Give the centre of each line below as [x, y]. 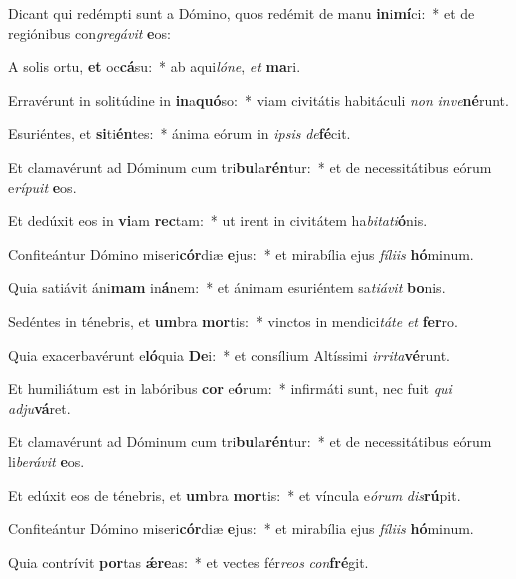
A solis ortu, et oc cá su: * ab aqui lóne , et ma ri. [154, 66]
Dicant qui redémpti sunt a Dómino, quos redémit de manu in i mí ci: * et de [241, 13]
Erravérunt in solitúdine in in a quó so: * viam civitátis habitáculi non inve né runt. [258, 99]
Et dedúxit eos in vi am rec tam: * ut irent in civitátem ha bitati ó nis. [218, 220]
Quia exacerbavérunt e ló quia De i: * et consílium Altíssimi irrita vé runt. [229, 354]
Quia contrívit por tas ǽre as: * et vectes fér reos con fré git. [188, 561]
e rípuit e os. [42, 186]
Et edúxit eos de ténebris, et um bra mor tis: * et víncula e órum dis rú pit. [234, 494]
